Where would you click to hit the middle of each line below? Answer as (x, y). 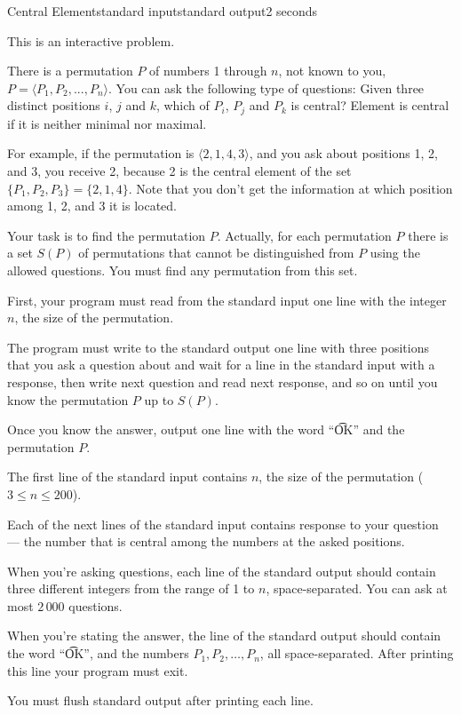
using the (395, 253)
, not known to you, (332, 71)
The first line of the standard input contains (127, 477)
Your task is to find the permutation (107, 235)
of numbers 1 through (208, 71)
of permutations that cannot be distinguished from (216, 253)
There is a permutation (70, 71)
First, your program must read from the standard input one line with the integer (227, 300)
